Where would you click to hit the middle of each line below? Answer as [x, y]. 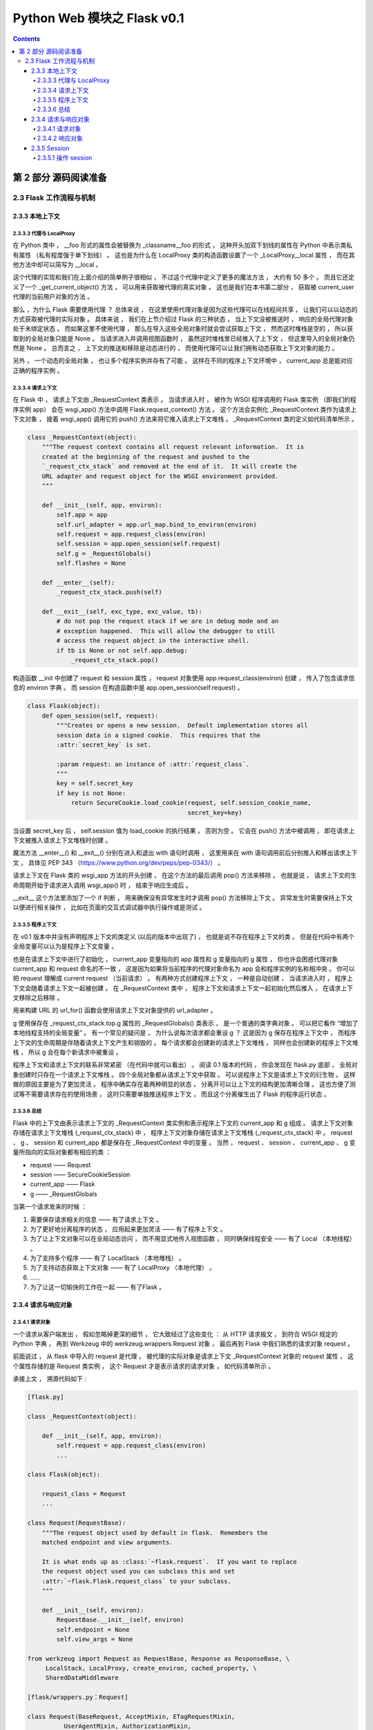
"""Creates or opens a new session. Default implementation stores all [182, 726]
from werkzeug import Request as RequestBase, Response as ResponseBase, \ [159, 1658]
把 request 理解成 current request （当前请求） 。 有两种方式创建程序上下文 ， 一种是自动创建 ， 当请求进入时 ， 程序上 [183, 978]
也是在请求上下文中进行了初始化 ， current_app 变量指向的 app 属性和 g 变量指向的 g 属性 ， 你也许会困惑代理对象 [175, 959]
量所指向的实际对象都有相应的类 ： [62, 1152]
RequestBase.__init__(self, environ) [120, 1620]
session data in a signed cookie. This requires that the [159, 735]
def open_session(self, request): [100, 716]
